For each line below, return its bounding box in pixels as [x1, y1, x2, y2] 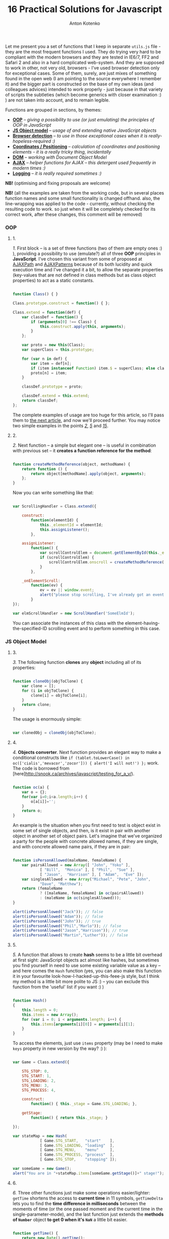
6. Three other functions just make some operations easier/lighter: [12, 1189, 150, 1196]
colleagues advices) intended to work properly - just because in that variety [5, 86, 163, 92]
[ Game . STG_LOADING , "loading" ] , [39, 1143, 115, 1148]
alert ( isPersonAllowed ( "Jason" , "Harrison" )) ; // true [12, 928, 129, 933]
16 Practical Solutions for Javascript [7, 4, 162, 15]
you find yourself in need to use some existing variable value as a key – [12, 963, 161, 969]
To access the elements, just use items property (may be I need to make [12, 1040, 163, 1046]
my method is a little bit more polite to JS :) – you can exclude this [12, 979, 149, 985]
